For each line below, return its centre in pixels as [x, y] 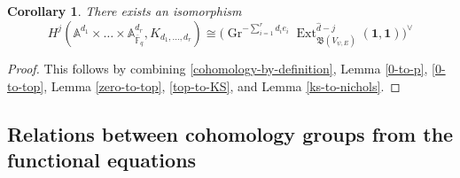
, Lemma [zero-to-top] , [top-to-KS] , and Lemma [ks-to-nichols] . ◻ [222, 85]
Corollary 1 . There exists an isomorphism [125, 11]
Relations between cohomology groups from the [230, 133]
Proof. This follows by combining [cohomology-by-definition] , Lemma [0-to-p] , [218, 69]
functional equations [102, 159]
